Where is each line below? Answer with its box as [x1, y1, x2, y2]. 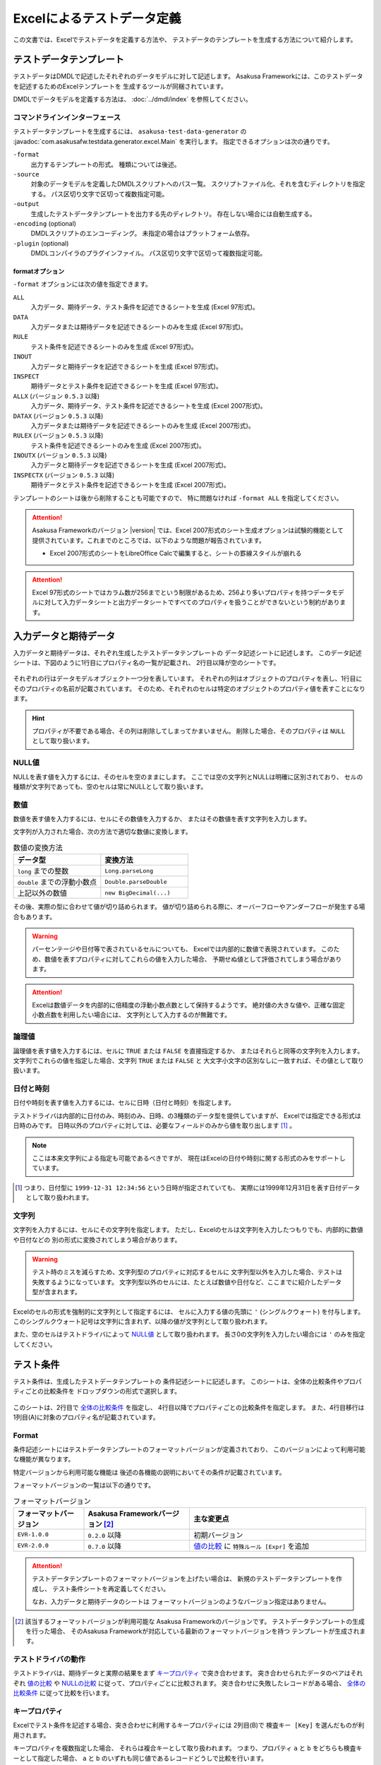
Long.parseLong [104, 867, 154, 875]
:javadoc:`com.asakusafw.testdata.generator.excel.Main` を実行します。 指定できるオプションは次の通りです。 [13, 137, 334, 145]
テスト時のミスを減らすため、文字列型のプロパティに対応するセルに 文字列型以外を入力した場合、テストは [32, 1268, 342, 1276]
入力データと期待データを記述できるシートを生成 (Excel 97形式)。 [30, 362, 222, 371]
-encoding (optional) [13, 219, 77, 227]
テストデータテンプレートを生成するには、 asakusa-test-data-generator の [13, 127, 247, 136]
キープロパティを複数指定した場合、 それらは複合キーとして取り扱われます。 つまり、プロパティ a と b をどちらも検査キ [13, 1744, 363, 1752]
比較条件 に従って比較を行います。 [13, 1689, 113, 1697]
